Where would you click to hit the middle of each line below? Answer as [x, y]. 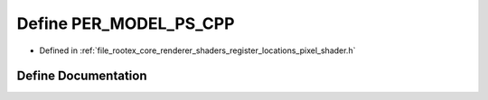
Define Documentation [82, 76]
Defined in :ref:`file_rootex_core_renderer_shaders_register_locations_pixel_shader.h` [197, 50]
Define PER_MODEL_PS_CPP [126, 23]
